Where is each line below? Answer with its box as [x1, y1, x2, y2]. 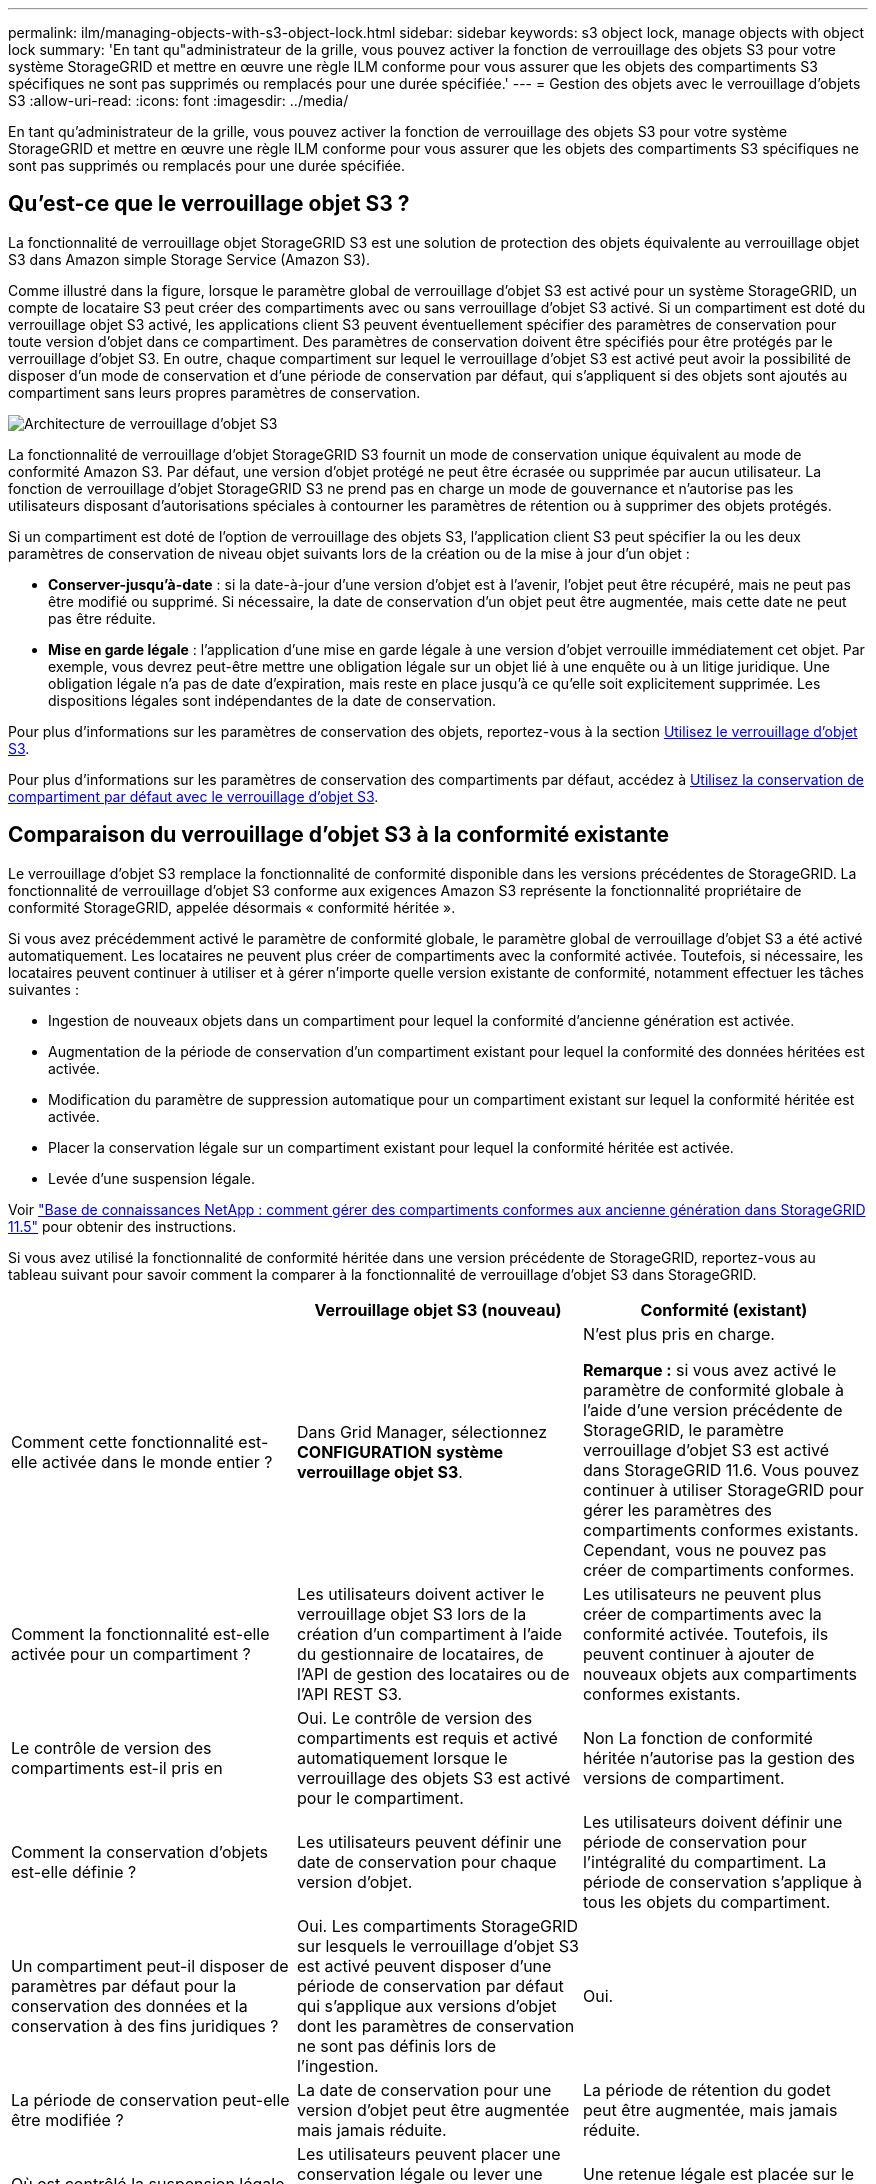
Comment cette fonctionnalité [11, 1431, 234, 1452]
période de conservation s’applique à [582, 1871, 862, 1892]
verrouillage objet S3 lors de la [296, 1603, 527, 1624]
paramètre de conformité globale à [582, 1379, 844, 1400]
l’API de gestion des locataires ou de [296, 1663, 570, 1684]
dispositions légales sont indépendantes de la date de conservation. [48, 691, 497, 709]
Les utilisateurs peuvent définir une [296, 1831, 562, 1852]
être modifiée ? [11, 2109, 124, 2130]
